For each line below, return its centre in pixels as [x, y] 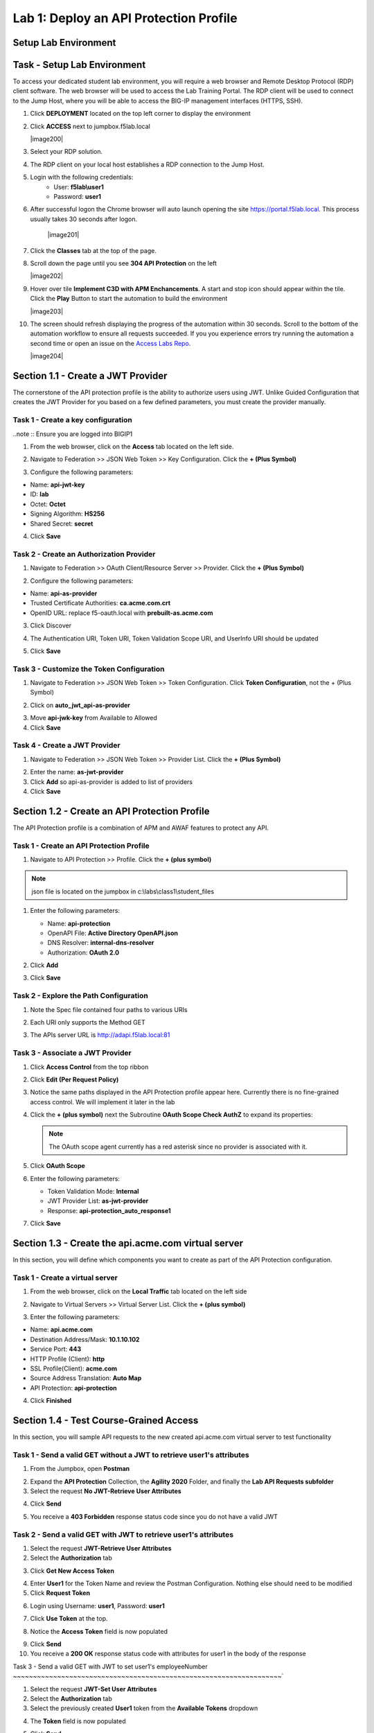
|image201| [63, 235]
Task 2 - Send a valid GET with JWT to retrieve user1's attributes [123, 1534]
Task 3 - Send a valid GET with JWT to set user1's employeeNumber [110, 1666]
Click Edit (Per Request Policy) [74, 1079]
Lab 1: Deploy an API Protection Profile [125, 18]
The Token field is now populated [78, 1721]
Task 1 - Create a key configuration [73, 420]
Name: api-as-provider [64, 593]
